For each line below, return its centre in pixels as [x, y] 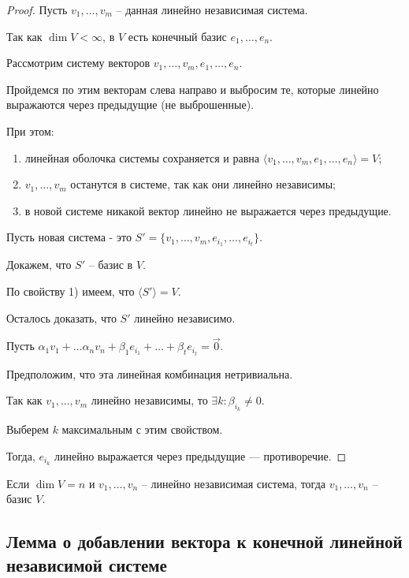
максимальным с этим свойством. [142, 429]
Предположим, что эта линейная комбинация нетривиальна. [150, 373]
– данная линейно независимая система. [212, 9]
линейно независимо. [185, 317]
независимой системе [87, 564]
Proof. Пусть [37, 9]
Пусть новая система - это [69, 237]
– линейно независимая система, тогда [233, 483]
